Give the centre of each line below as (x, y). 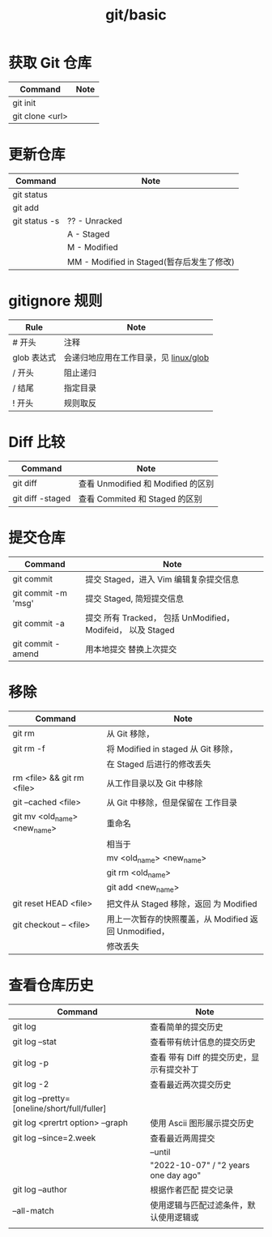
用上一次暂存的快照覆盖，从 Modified (177, 919)
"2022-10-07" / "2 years (200, 1165)
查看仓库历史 (51, 985)
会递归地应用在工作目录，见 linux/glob (136, 357)
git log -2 (31, 1084)
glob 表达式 (34, 357)
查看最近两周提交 (183, 1138)
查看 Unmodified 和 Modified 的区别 (146, 484)
